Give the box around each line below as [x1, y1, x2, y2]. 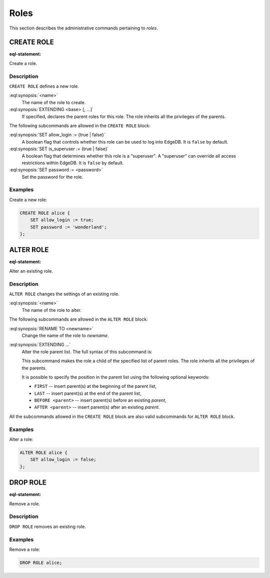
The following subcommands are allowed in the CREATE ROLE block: [9, 123, 151, 129]
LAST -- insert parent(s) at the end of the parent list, [34, 390, 141, 396]
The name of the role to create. [21, 99, 86, 105]
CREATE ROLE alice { [19, 210, 70, 216]
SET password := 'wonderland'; [30, 224, 107, 230]
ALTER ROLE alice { [19, 449, 67, 455]
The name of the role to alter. [21, 307, 82, 313]
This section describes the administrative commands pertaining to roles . [9, 25, 158, 31]
